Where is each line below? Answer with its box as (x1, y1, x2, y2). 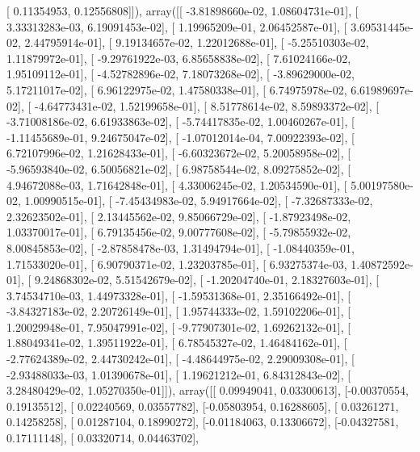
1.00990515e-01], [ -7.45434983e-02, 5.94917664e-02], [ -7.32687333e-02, (24, 192, 373, 209)
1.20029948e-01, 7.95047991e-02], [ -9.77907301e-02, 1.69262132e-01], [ (6, 318, 351, 335)
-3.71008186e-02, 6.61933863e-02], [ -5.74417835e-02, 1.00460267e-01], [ (6, 113, 355, 130)
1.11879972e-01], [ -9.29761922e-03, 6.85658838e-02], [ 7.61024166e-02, (6, 49, 351, 66)
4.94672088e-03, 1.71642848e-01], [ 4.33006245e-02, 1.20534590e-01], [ (6, 176, 347, 193)
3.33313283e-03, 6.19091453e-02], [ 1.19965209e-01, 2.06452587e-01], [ (6, 18, 347, 35)
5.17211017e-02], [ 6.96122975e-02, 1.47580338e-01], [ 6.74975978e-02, (6, 81, 347, 98)
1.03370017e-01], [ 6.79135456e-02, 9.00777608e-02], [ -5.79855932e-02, (6, 224, 351, 241)
